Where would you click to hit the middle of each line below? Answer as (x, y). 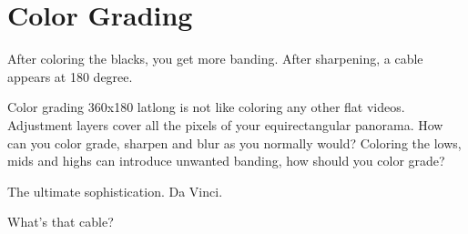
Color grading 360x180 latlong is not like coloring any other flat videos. (206, 107)
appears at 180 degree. (70, 76)
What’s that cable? (61, 222)
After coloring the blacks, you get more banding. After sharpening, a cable (215, 59)
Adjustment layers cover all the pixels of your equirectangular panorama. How (225, 124)
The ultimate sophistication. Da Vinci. (115, 191)
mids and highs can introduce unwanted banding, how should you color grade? (226, 161)
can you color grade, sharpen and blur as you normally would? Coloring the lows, (234, 142)
